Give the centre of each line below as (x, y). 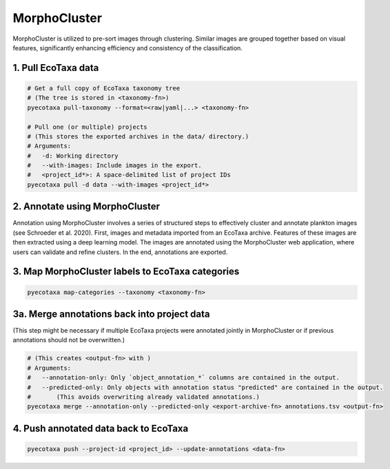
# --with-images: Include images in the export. (115, 166)
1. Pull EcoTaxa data (56, 68)
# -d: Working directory (73, 156)
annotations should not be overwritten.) (69, 340)
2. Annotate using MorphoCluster (86, 207)
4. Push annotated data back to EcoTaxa (101, 428)
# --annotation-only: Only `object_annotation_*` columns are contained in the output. (184, 378)
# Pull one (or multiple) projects (87, 127)
